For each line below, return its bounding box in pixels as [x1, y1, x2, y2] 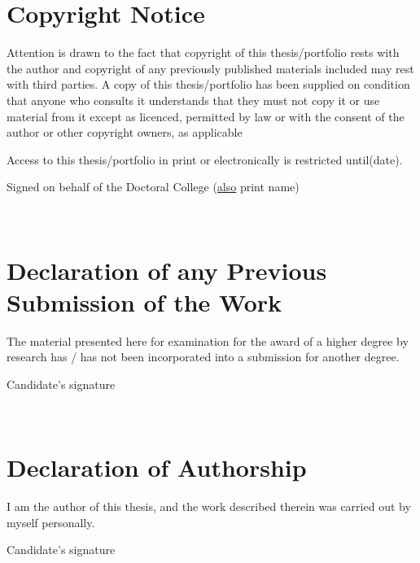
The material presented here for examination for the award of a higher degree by [7, 332, 409, 349]
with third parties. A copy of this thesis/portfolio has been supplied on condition [7, 76, 410, 93]
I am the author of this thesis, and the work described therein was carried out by [7, 498, 411, 515]
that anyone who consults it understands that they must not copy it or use [7, 91, 380, 108]
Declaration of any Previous [7, 253, 327, 286]
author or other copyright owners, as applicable [7, 124, 243, 141]
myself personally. [7, 513, 95, 530]
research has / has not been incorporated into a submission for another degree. [7, 348, 400, 365]
